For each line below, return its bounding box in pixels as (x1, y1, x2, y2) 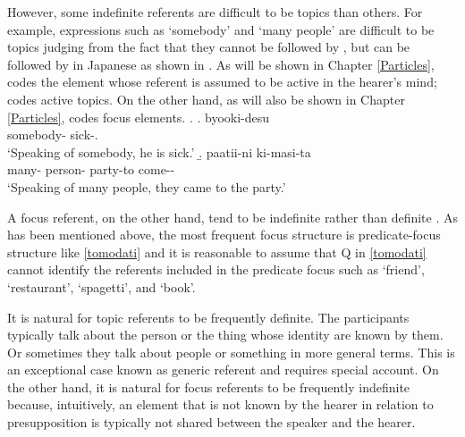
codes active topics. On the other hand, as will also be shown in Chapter (7, 89, 405, 108)
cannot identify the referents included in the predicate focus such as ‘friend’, (7, 260, 425, 279)
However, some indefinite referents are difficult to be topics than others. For (7, 3, 423, 21)
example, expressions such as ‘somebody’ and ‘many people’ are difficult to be (7, 20, 435, 38)
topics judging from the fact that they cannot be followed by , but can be (7, 38, 410, 56)
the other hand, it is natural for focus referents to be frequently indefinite (7, 377, 410, 396)
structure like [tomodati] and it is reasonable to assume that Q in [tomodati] (7, 242, 427, 261)
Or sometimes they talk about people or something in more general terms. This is (7, 342, 455, 361)
